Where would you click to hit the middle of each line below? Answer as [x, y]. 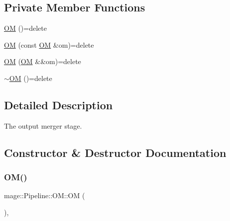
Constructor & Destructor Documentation [115, 152]
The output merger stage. [43, 125]
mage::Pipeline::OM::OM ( [45, 195]
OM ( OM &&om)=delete [43, 61]
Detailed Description [58, 105]
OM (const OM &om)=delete [49, 44]
